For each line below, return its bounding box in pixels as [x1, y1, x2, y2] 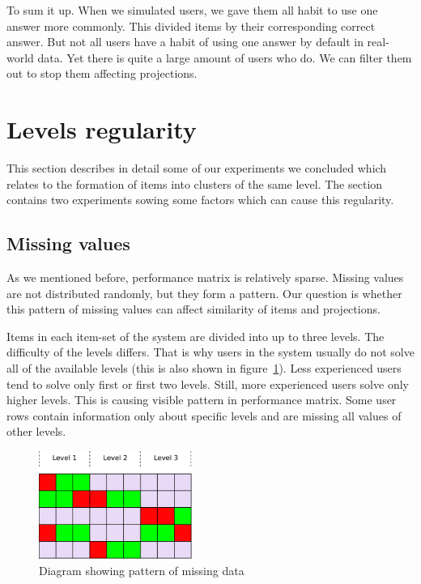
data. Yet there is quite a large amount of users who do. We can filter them [37, 49, 412, 66]
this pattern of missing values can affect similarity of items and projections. [6, 301, 381, 318]
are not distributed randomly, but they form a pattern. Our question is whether [6, 284, 402, 301]
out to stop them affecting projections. [6, 65, 198, 82]
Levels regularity [6, 113, 197, 146]
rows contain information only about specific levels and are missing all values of [6, 407, 402, 424]
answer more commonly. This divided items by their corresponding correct [6, 17, 376, 34]
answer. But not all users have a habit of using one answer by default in [6, 33, 364, 50]
